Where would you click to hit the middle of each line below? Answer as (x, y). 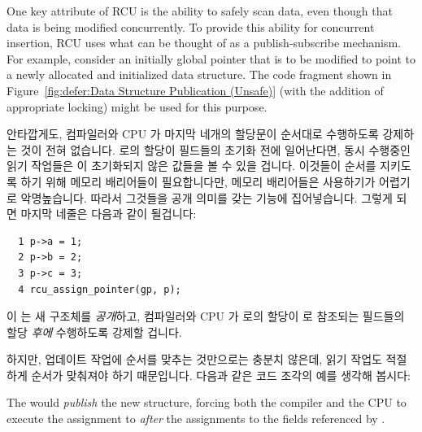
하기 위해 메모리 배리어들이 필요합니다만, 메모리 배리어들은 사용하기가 (198, 181)
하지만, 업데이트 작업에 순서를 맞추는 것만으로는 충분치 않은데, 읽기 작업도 (194, 359)
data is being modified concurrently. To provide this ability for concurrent (191, 26)
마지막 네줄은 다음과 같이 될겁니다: (109, 214)
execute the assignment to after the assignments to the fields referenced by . (196, 419)
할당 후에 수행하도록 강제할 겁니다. (94, 332)
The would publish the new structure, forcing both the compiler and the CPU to (207, 402)
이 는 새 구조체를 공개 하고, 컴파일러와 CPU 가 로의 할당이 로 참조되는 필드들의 (206, 316)
